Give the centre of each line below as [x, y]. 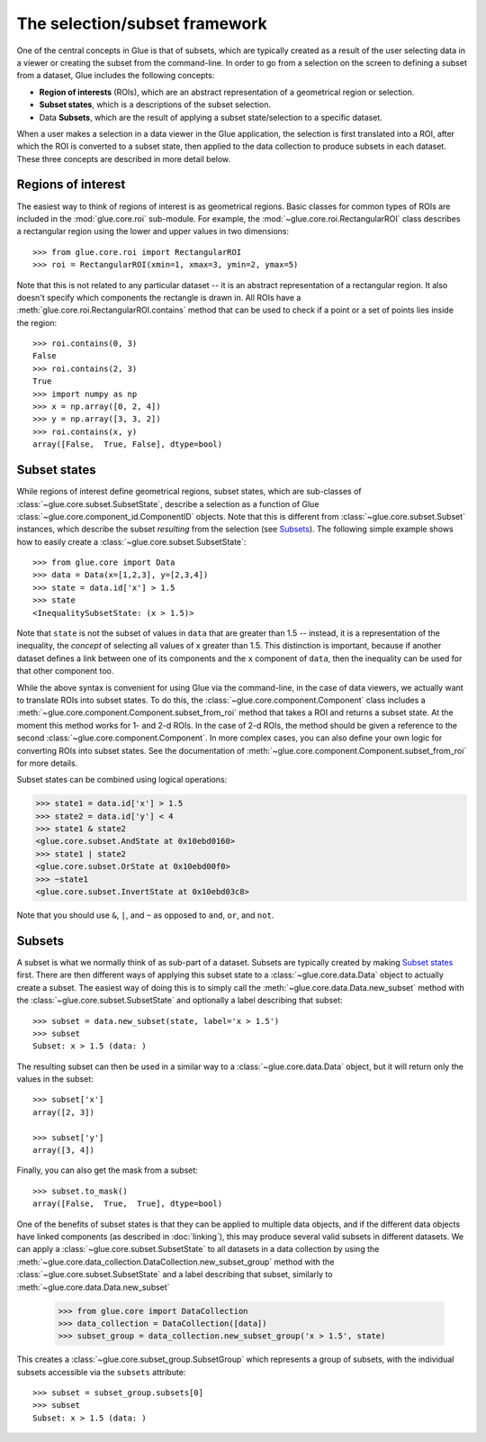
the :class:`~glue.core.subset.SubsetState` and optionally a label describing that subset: [180, 1001]
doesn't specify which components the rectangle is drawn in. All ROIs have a [159, 297]
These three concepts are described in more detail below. [124, 159]
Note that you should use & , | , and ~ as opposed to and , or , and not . [145, 915]
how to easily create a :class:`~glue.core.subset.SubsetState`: [131, 541]
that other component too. [65, 671]
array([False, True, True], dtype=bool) [128, 1204]
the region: [37, 322]
